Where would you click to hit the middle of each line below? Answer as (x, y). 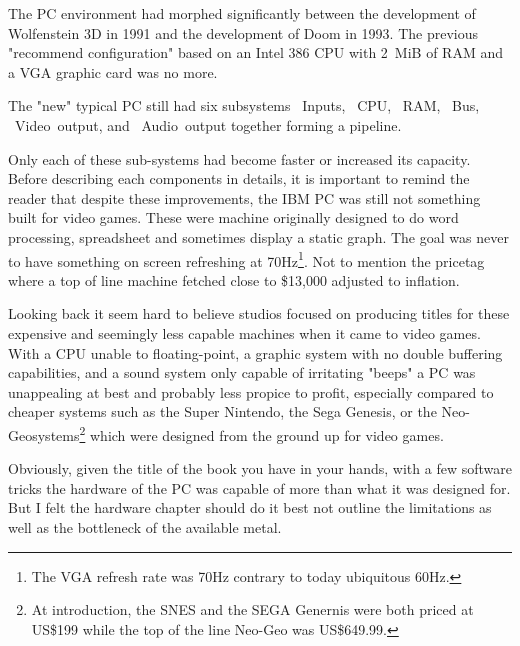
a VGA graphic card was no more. (113, 71)
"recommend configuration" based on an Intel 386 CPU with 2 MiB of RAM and (255, 52)
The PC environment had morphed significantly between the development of (242, 13)
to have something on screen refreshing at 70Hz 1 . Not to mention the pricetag (246, 259)
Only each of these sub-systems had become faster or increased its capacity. (239, 158)
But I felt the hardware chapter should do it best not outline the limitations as (250, 507)
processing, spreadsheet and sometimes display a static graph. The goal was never (258, 236)
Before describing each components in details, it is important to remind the (239, 178)
